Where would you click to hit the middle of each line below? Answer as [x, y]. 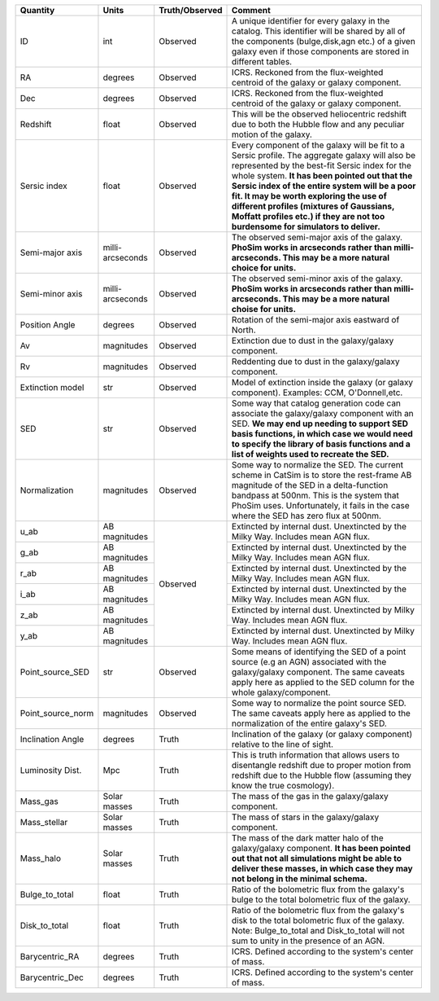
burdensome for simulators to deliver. [306, 226]
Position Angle [48, 325]
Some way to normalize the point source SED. [319, 703]
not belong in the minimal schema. [300, 878]
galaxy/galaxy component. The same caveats [319, 672]
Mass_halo [40, 858]
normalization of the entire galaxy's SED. [310, 723]
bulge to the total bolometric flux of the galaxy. [321, 900]
